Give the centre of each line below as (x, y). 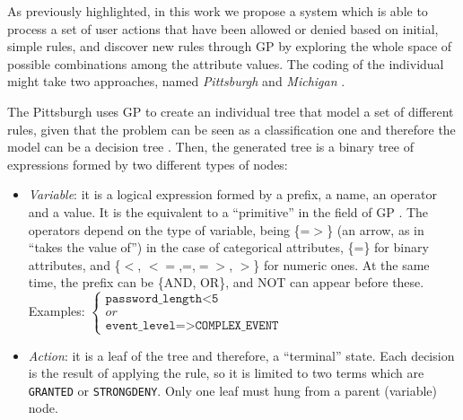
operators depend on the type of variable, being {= (169, 229)
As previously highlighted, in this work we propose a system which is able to (218, 11)
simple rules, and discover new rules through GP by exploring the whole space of (230, 46)
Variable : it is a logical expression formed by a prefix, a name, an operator (232, 194)
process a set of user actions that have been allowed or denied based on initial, (223, 28)
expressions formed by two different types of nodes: (148, 164)
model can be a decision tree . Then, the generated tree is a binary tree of (210, 147)
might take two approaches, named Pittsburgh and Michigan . (176, 81)
